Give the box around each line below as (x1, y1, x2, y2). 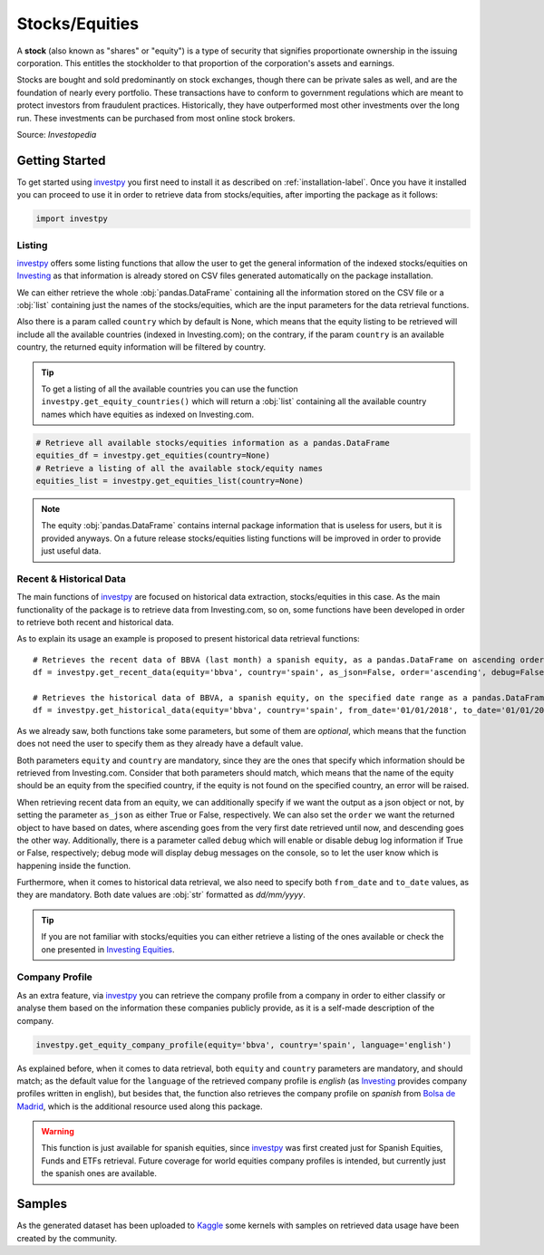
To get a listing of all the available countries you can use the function (41, 383, 298, 394)
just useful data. (41, 545, 102, 556)
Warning (41, 1126, 74, 1137)
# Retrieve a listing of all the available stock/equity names (35, 463, 324, 473)
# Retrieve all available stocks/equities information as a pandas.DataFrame (35, 438, 390, 448)
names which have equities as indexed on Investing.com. (41, 409, 255, 420)
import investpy (35, 214, 109, 224)
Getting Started (16, 152, 106, 168)
